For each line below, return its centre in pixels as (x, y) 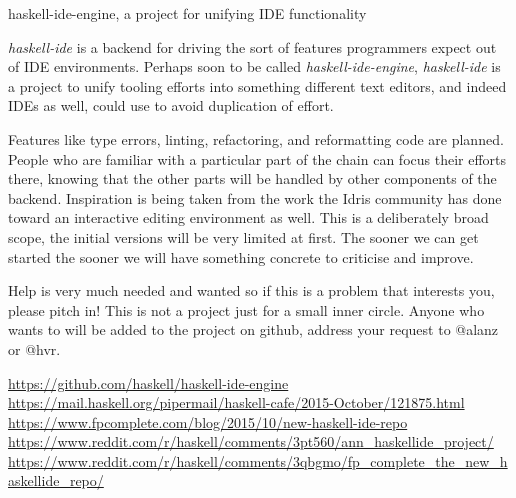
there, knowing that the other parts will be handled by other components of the (252, 178)
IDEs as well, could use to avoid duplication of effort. (171, 105)
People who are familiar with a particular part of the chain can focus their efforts (257, 158)
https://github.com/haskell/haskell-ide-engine (148, 382)
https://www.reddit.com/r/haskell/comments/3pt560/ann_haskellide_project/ (251, 441)
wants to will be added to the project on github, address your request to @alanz (253, 329)
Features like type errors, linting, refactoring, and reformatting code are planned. (256, 138)
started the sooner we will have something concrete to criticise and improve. (241, 256)
